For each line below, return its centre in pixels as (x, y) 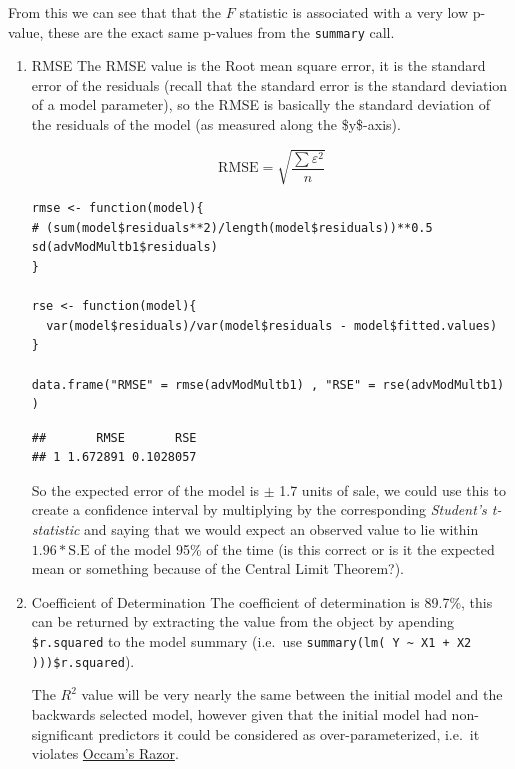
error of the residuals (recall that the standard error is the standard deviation (269, 84)
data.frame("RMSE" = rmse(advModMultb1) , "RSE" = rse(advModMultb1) (268, 384)
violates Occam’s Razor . (105, 753)
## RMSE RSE (114, 437)
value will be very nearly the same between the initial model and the (292, 694)
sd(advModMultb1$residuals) (124, 247)
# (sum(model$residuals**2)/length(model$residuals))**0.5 (232, 227)
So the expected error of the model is (145, 489)
